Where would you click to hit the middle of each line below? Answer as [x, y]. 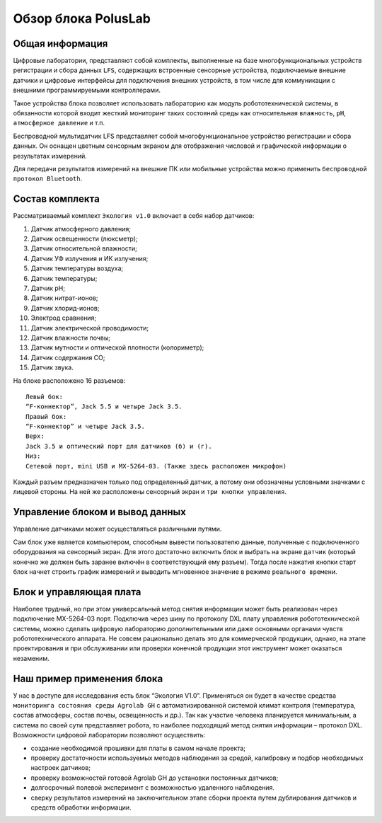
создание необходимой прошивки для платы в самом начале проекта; [138, 748]
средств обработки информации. [81, 807]
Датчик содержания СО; [68, 357]
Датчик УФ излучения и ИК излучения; [89, 258]
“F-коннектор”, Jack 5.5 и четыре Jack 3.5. [104, 407]
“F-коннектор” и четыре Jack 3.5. [85, 427]
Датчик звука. [52, 367]
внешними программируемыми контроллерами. [87, 90]
